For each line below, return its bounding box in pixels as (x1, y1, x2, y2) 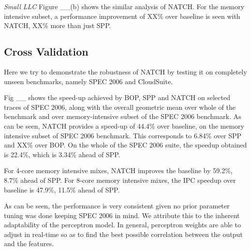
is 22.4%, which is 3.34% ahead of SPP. (4, 149, 120, 159)
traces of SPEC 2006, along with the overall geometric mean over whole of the (4, 102, 236, 112)
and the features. (4, 238, 54, 249)
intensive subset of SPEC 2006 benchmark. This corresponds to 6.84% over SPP (4, 130, 242, 140)
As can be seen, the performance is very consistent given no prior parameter (4, 201, 230, 211)
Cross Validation (4, 44, 89, 59)
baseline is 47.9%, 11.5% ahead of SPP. (4, 184, 120, 194)
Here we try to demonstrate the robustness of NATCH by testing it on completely (4, 66, 247, 76)
